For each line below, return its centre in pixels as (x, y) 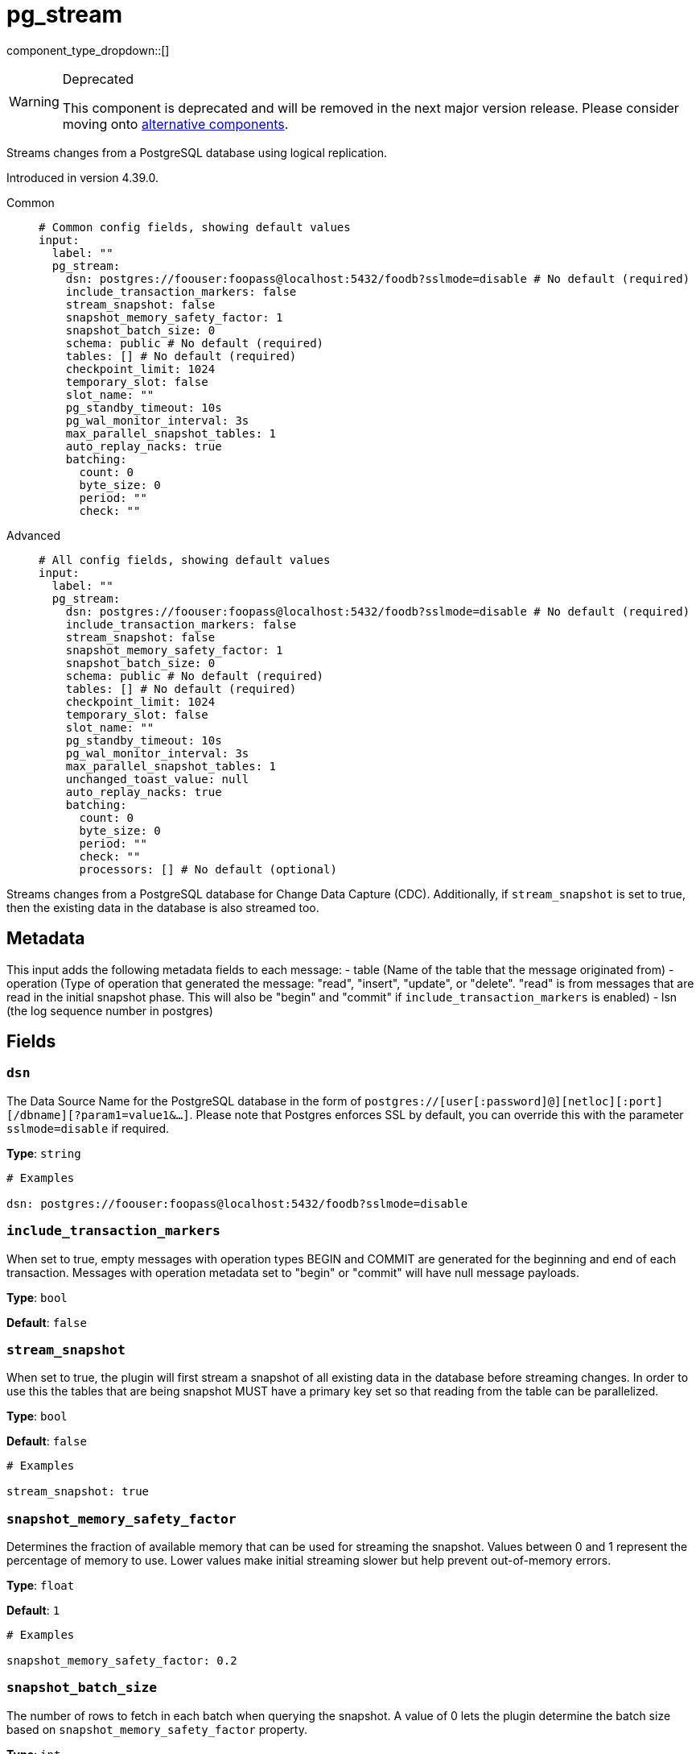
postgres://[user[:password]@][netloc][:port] (514, 1101)
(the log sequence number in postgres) (110, 1010)
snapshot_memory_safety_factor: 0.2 (122, 1661)
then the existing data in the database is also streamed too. (163, 907)
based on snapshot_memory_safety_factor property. (157, 1729)
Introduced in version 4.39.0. (82, 177)
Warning (34, 101)
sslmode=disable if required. (88, 1128)
